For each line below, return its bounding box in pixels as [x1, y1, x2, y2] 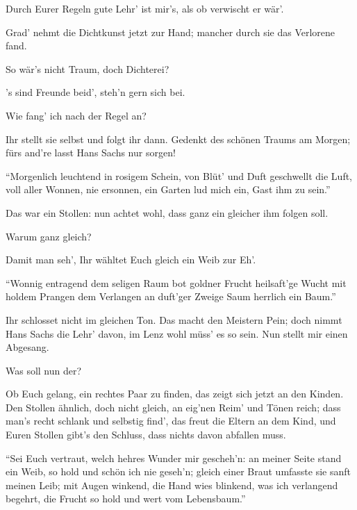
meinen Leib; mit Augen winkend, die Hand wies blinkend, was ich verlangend [6, 477, 338, 492]
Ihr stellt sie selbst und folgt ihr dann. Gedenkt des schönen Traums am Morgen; [6, 131, 351, 146]
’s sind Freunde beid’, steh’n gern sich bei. [6, 85, 185, 99]
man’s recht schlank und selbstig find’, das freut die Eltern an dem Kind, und [6, 413, 336, 428]
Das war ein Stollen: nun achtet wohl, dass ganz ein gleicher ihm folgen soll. [6, 205, 329, 220]
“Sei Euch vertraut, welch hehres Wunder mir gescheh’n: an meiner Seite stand [6, 450, 342, 465]
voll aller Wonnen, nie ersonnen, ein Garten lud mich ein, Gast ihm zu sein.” [6, 182, 331, 197]
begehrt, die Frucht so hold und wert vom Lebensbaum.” [6, 491, 246, 506]
